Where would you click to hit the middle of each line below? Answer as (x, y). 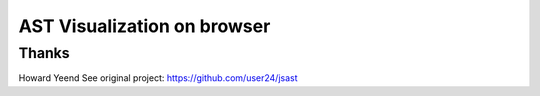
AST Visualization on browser (144, 26)
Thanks (44, 53)
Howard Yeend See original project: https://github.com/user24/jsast (158, 78)
